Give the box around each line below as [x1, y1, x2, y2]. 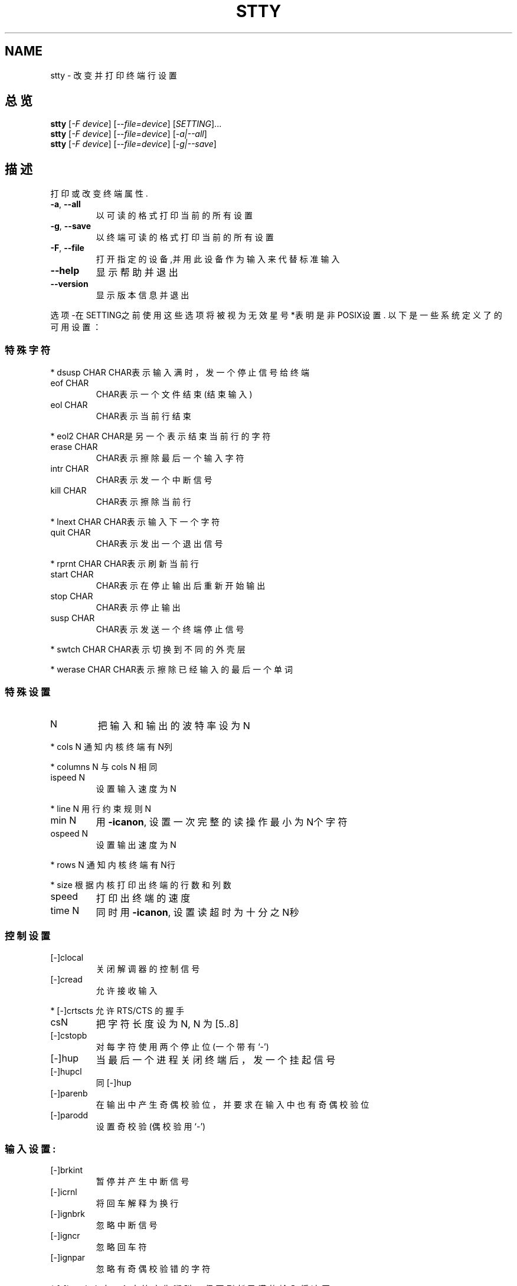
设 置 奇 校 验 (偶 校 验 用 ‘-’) [96, 1121, 206, 1131]
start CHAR [50, 569, 94, 580]
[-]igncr [50, 1230, 80, 1241]
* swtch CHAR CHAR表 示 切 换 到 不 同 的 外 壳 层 [50, 644, 246, 655]
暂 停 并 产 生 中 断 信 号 [96, 1176, 189, 1187]
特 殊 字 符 [5, 344, 51, 356]
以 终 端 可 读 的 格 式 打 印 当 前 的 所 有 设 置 [96, 232, 274, 243]
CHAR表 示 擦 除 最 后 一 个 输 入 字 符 [96, 453, 244, 464]
